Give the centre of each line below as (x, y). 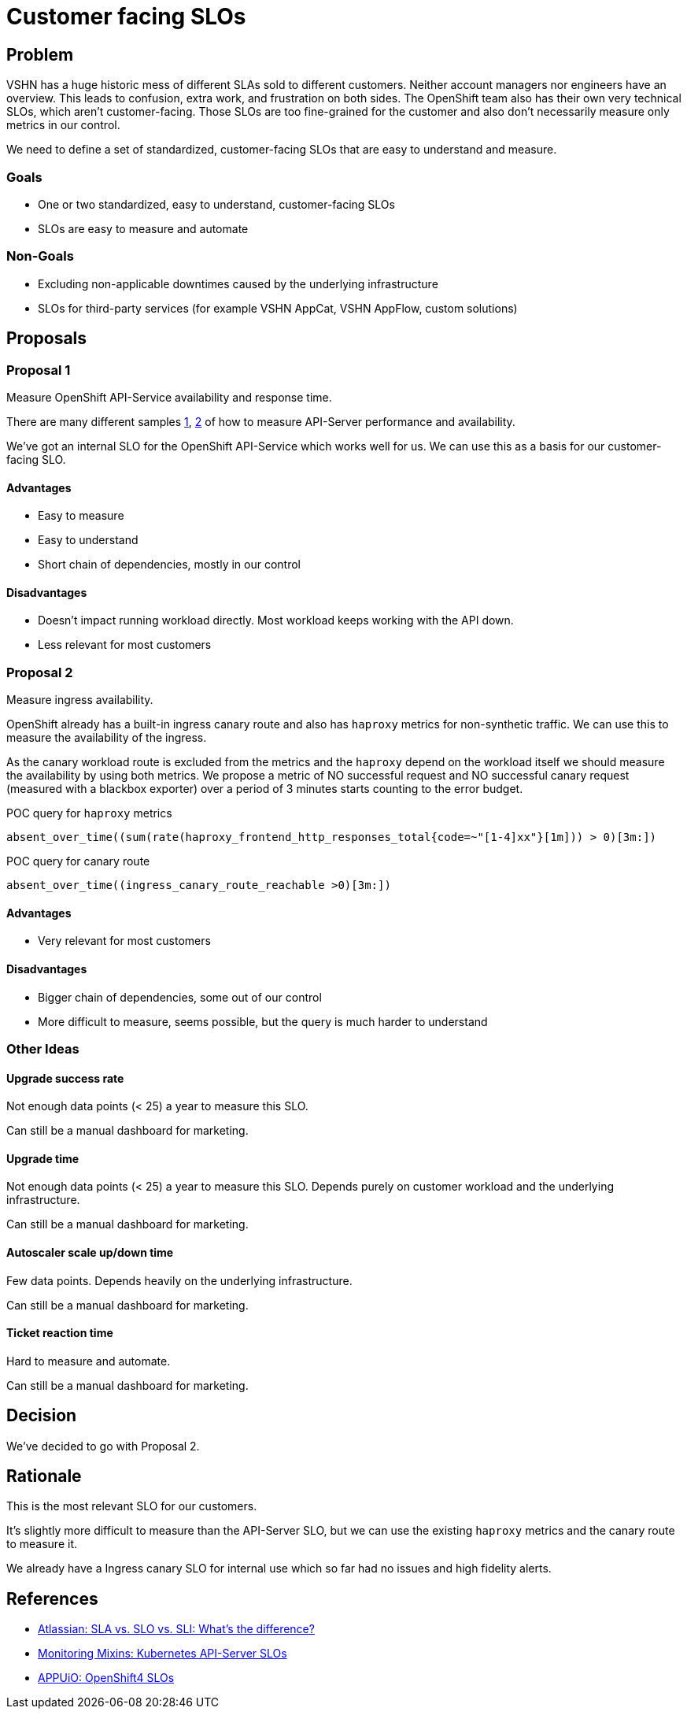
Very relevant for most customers (124, 941)
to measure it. (42, 1544)
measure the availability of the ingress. (107, 738)
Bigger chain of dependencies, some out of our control (180, 997)
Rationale (44, 1476)
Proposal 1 (39, 370)
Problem (40, 54)
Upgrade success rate (65, 1078)
